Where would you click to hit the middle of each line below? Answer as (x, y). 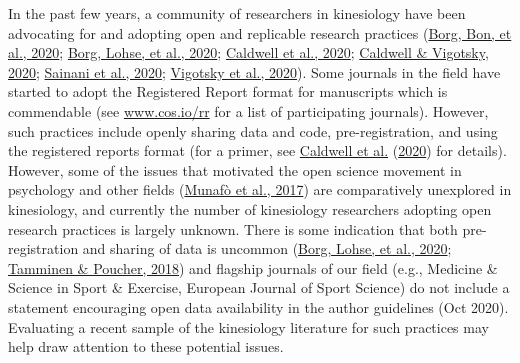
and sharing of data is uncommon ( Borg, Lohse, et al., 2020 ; (267, 248)
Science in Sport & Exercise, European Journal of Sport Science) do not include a (259, 287)
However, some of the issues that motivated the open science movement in (235, 169)
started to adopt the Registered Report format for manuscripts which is (228, 91)
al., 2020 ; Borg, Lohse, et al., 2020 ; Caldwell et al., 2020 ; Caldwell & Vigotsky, (248, 52)
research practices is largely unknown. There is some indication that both (233, 228)
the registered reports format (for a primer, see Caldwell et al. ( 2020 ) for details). (257, 150)
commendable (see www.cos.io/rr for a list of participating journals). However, (248, 110)
